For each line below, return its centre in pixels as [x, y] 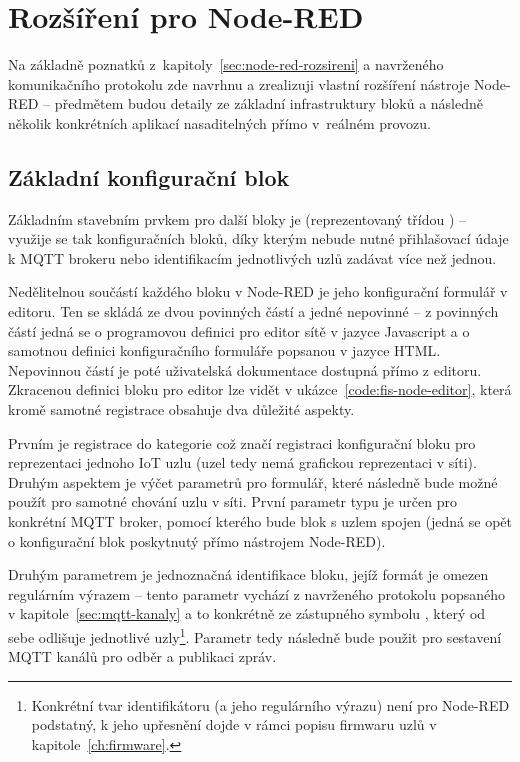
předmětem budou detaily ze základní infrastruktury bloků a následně [269, 103]
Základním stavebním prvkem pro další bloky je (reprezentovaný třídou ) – [237, 218]
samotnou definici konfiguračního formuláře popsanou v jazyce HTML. [224, 350]
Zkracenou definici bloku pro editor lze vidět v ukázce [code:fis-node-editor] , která [260, 389]
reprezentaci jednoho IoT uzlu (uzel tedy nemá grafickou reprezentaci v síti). [242, 462]
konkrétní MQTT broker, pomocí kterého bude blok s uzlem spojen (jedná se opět [260, 521]
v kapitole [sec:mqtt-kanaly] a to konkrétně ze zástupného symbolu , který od [247, 613]
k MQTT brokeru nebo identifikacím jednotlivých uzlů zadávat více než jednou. [252, 257]
